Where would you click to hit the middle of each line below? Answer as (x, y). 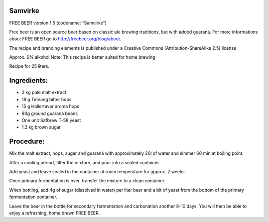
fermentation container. (33, 197)
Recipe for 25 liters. (29, 66)
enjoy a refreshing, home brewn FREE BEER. (55, 213)
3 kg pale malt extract (44, 93)
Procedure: (27, 142)
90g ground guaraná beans (50, 113)
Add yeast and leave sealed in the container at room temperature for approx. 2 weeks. (98, 172)
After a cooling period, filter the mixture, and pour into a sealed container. (85, 162)
